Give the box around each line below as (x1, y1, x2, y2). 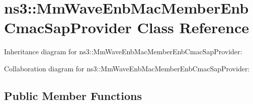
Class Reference (137, 17, 249, 38)
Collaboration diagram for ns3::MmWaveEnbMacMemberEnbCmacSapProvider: (4, 63, 250, 73)
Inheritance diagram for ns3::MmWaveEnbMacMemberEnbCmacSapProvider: (4, 46, 242, 57)
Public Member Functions (4, 87, 142, 103)
